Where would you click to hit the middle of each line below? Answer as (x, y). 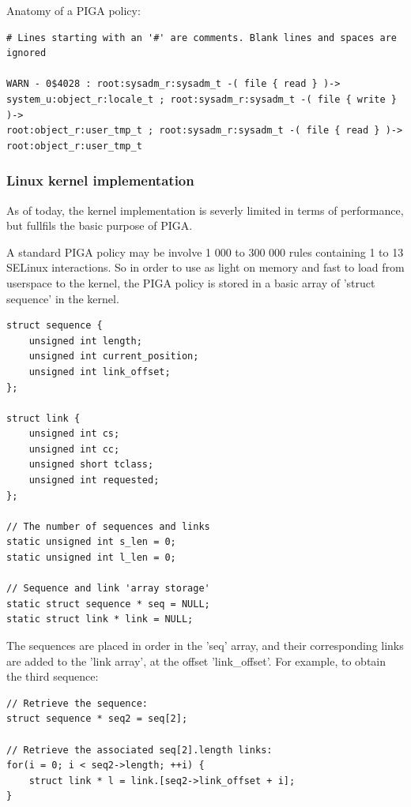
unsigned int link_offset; (100, 372)
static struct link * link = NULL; (100, 619)
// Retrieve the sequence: (77, 703)
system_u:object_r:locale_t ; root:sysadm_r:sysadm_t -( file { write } (202, 99)
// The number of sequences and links (108, 526)
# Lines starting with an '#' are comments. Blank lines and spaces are (202, 38)
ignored (26, 53)
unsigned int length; (85, 341)
